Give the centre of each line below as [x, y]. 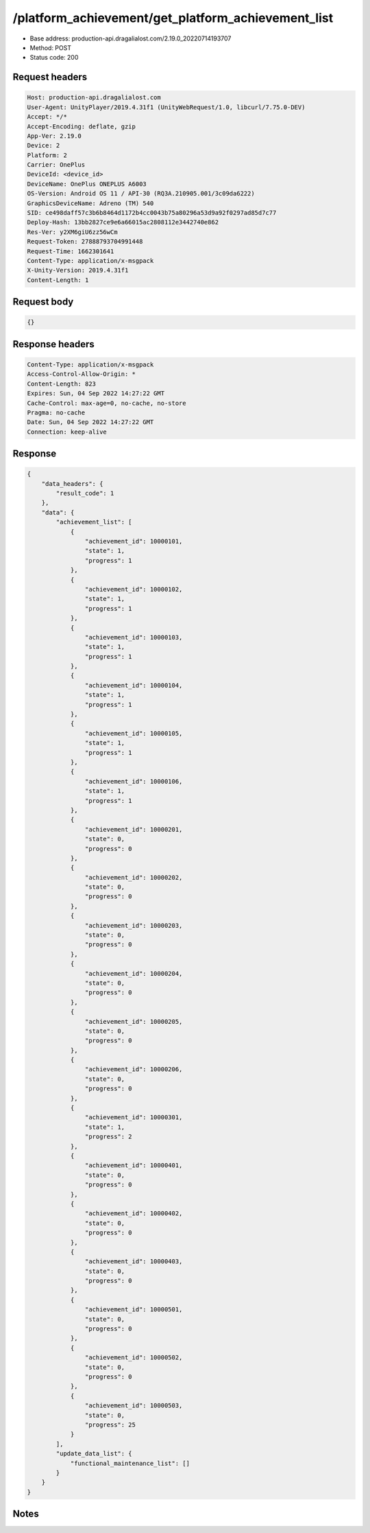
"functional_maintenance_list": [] [130, 1463]
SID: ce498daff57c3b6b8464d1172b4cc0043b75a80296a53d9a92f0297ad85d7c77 [152, 213]
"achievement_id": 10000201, [134, 829]
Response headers [54, 344]
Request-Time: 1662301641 [71, 251]
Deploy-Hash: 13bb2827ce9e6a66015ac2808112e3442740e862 [123, 222]
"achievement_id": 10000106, [134, 781]
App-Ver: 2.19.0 [54, 136]
